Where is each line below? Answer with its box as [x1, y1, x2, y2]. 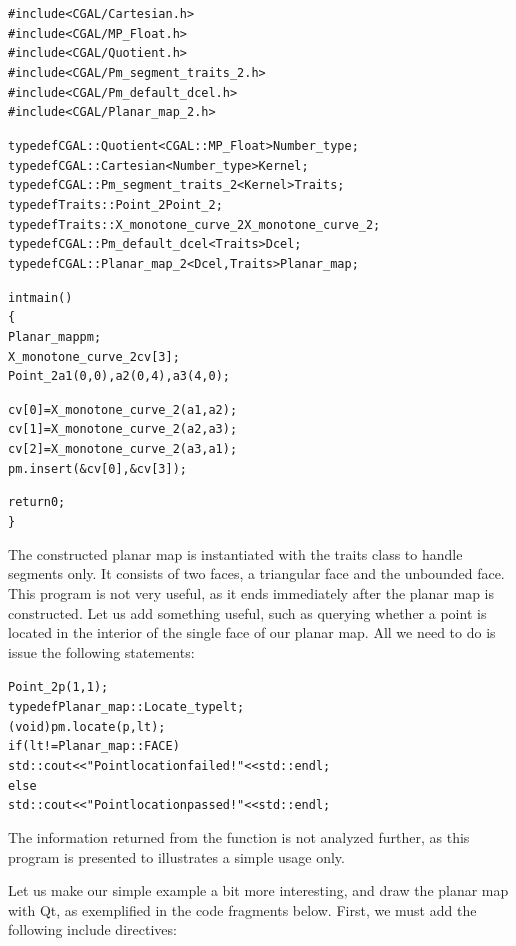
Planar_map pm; [8, 329, 102, 344]
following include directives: [8, 919, 177, 940]
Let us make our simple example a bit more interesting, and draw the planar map [8, 880, 509, 901]
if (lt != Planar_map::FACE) [8, 739, 180, 754]
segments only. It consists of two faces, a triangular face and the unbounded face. [8, 563, 505, 584]
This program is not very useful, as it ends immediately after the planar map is [8, 582, 494, 603]
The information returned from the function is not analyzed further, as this [8, 826, 470, 847]
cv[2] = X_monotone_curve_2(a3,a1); [8, 442, 238, 457]
